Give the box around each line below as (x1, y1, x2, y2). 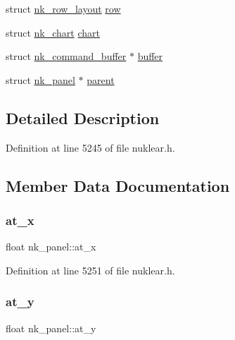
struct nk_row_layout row (6, 1, 121, 16)
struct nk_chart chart (6, 25, 100, 40)
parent (87, 72, 115, 87)
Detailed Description (6, 107, 160, 128)
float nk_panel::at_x (6, 239, 96, 254)
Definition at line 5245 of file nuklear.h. (6, 140, 175, 154)
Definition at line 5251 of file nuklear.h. (6, 262, 175, 277)
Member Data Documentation (6, 174, 230, 196)
